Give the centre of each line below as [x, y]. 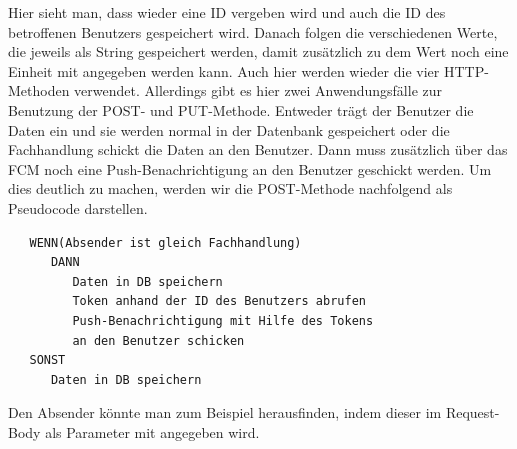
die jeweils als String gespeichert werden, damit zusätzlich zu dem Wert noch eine [258, 51]
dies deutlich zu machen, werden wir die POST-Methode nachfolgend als [230, 188]
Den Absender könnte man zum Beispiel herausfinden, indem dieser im [225, 412]
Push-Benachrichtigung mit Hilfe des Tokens [223, 320]
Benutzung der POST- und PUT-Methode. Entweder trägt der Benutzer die [241, 109]
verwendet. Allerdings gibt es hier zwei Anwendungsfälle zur [258, 90]
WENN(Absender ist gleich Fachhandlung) [165, 242]
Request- [472, 412]
